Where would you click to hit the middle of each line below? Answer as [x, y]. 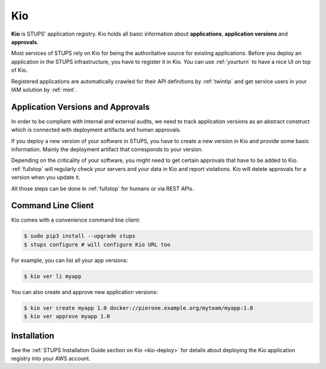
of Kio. [19, 70]
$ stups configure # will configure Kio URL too [97, 244]
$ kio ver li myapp [53, 276]
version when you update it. [46, 178]
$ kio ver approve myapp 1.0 [67, 316]
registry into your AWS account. [51, 359]
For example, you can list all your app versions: [70, 260]
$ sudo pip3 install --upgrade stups [80, 236]
